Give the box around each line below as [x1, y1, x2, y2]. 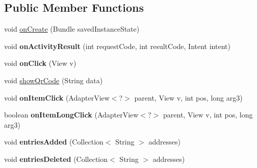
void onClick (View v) [4, 58, 76, 68]
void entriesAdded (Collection [4, 136, 104, 147]
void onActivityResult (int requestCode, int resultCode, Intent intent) [4, 40, 230, 51]
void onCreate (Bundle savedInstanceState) [4, 23, 140, 34]
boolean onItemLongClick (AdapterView [4, 109, 139, 120]
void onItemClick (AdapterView [4, 92, 110, 103]
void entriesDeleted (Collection [4, 153, 108, 164]
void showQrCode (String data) [4, 75, 103, 85]
